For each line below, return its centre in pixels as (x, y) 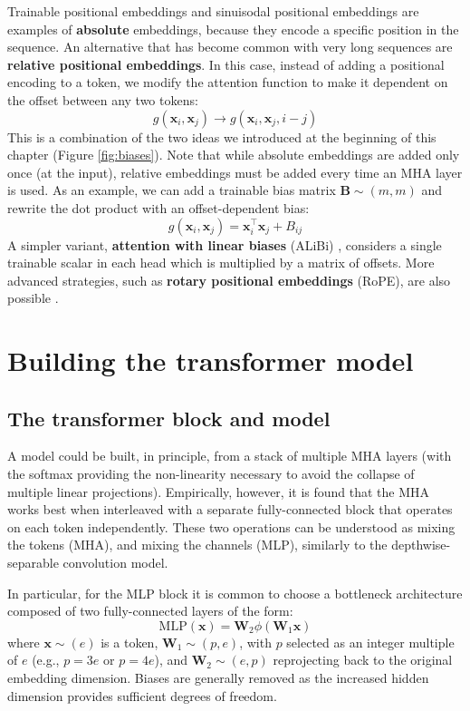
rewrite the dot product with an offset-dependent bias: (158, 207)
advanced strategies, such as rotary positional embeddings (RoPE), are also (229, 280)
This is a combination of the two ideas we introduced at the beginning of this (222, 136)
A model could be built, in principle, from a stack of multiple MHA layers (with (230, 456)
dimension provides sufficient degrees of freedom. (142, 695)
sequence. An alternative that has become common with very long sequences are (230, 47)
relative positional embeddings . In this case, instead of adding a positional (226, 64)
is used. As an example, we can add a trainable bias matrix (172, 190)
